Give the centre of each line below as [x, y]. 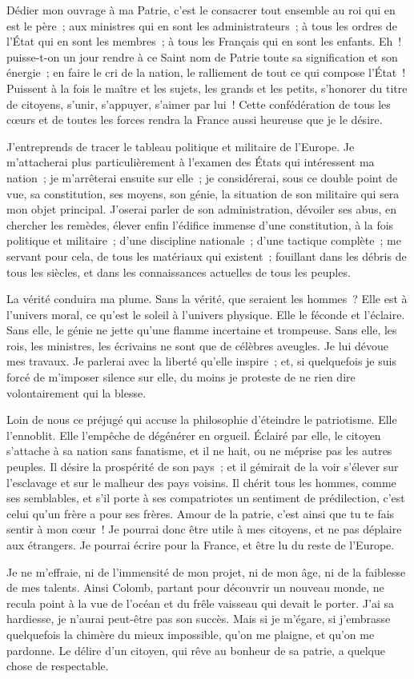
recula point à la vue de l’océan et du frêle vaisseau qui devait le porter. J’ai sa [200, 603]
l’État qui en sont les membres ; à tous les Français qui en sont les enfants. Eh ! [204, 41]
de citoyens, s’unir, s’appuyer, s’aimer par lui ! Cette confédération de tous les [199, 104]
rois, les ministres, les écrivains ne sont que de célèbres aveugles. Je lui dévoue [197, 345]
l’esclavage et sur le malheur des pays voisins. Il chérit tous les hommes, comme [201, 482]
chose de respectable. [58, 666]
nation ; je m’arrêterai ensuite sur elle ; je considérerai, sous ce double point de [202, 177]
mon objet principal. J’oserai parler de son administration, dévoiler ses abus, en [202, 209]
